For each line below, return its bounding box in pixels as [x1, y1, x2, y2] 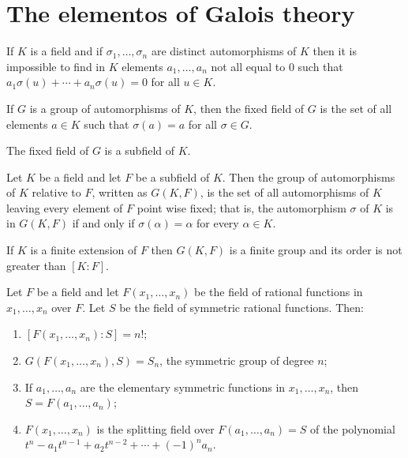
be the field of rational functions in [193, 283, 363, 300]
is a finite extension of [30, 242, 137, 258]
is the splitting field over [96, 420, 215, 437]
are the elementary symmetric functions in [80, 378, 286, 395]
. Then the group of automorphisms [222, 168, 395, 185]
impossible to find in [6, 58, 106, 74]
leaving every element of [6, 199, 123, 216]
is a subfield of [104, 142, 175, 159]
